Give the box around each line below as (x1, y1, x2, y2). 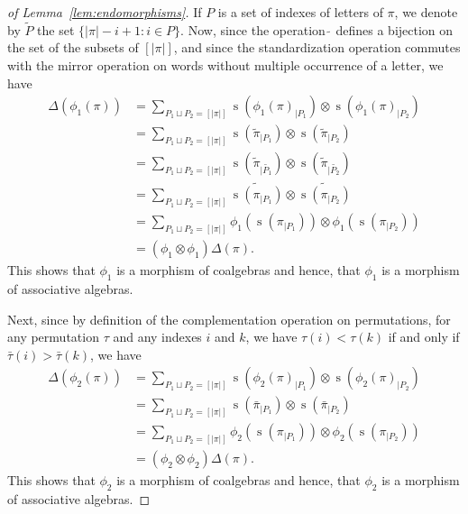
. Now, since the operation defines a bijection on (180, 20, 454, 39)
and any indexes (113, 327, 202, 346)
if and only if (388, 327, 460, 346)
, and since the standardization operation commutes (173, 38, 461, 57)
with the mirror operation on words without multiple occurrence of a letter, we (7, 56, 444, 74)
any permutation (7, 327, 99, 346)
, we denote (394, 3, 458, 21)
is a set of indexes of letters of (217, 3, 383, 21)
